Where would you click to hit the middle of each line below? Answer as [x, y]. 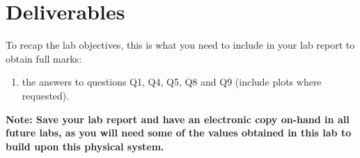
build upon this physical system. [85, 146]
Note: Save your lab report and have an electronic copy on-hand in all [178, 119]
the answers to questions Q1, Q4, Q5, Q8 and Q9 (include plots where [172, 82]
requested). [46, 95]
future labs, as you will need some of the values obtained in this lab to [179, 133]
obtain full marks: [44, 58]
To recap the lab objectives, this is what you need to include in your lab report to [180, 45]
